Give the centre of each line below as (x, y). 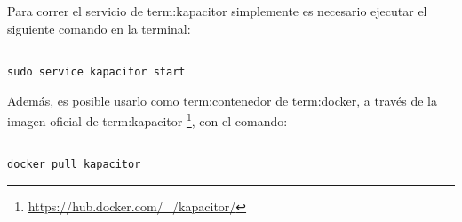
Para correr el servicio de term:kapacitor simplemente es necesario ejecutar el (217, 11)
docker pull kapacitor (74, 164)
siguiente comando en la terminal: (99, 28)
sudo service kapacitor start (96, 71)
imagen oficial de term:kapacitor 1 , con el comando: (147, 119)
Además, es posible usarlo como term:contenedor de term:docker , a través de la (222, 100)
